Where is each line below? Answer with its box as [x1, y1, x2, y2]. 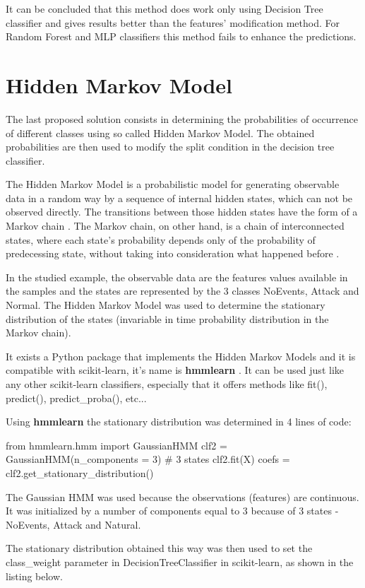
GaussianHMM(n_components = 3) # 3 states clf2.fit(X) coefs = [6, 452, 290, 466]
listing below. [6, 568, 63, 583]
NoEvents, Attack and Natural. [6, 517, 141, 531]
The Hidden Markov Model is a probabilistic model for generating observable [6, 177, 340, 192]
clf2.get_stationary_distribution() [6, 465, 154, 480]
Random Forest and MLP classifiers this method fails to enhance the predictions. [6, 29, 357, 44]
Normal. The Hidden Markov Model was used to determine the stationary [6, 298, 325, 312]
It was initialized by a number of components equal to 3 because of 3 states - [6, 503, 339, 518]
